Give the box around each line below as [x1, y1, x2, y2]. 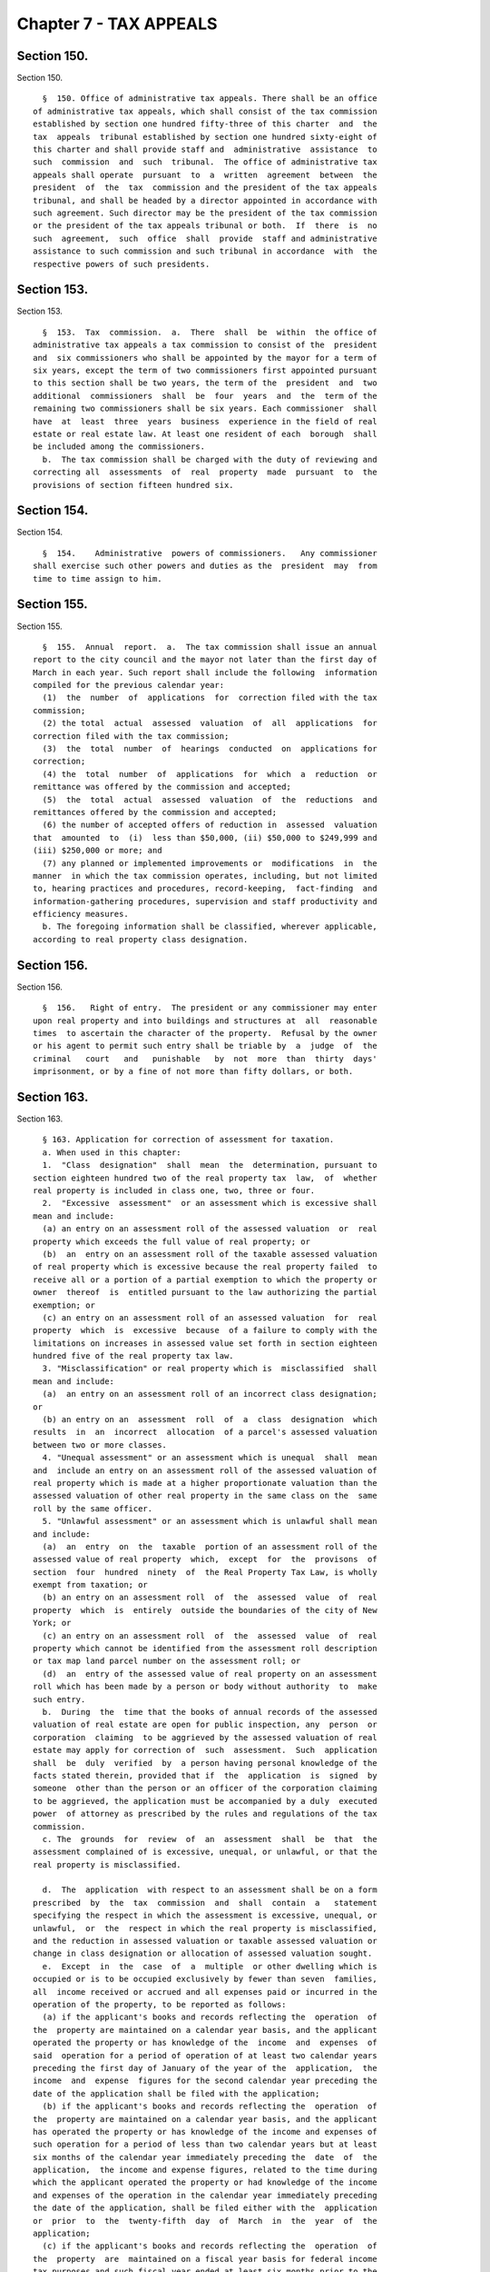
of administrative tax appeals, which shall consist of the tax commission [33, 105, 377, 116]
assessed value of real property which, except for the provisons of [33, 1554, 377, 1565]
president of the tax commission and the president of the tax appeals [33, 183, 377, 193]
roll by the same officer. [33, 1503, 153, 1513]
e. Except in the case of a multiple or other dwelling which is [42, 1961, 377, 1971]
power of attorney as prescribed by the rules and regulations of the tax [33, 1809, 377, 1819]
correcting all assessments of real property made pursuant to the [33, 467, 377, 477]
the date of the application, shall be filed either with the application [33, 2203, 377, 2213]
